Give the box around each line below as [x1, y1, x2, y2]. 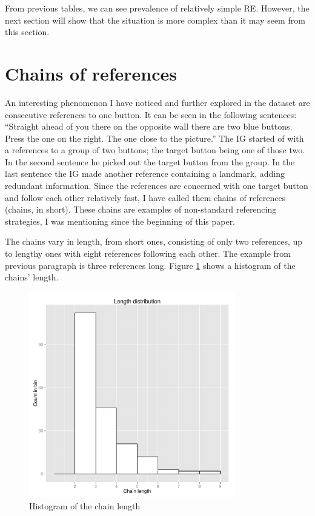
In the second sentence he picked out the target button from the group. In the [5, 155, 295, 168]
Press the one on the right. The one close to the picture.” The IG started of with [5, 131, 304, 144]
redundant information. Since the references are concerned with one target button [5, 179, 308, 192]
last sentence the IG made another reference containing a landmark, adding [5, 167, 285, 180]
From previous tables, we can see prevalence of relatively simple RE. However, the [5, 2, 310, 14]
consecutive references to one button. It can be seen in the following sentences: [5, 108, 297, 121]
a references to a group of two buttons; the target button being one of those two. [5, 144, 305, 156]
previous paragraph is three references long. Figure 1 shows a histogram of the [5, 259, 296, 271]
